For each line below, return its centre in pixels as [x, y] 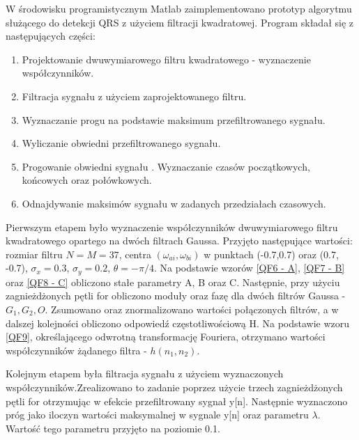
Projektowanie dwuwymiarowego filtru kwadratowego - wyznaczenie [166, 59]
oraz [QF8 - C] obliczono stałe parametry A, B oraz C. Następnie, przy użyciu [173, 282]
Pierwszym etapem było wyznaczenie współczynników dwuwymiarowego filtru [172, 227]
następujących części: [51, 36]
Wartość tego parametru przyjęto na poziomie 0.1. [113, 428]
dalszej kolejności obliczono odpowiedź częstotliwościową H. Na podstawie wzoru [178, 323]
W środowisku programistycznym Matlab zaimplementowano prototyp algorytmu [179, 8]
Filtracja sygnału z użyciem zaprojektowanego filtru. [134, 96]
